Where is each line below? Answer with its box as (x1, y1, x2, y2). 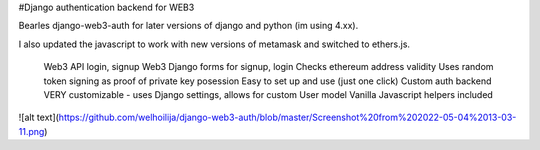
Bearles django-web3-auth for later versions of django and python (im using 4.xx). (18, 20, 359, 32)
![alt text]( (18, 111, 60, 124)
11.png (18, 125, 45, 137)
